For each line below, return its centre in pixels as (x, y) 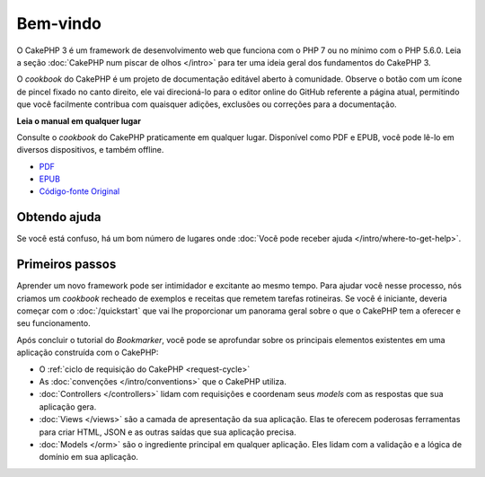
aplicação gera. (68, 406)
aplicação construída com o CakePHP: (88, 353)
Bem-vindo (59, 23)
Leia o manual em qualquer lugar (79, 120)
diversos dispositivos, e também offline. (90, 150)
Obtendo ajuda (59, 217)
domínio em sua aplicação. (89, 457)
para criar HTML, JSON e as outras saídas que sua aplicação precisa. (168, 432)
